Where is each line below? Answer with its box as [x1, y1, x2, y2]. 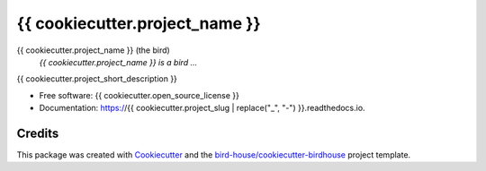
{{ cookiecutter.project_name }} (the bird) [16, 45, 170, 56]
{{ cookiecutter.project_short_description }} [16, 73, 177, 84]
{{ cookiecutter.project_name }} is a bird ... [39, 56, 198, 67]
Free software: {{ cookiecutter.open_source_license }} [39, 90, 240, 100]
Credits [16, 125, 59, 141]
